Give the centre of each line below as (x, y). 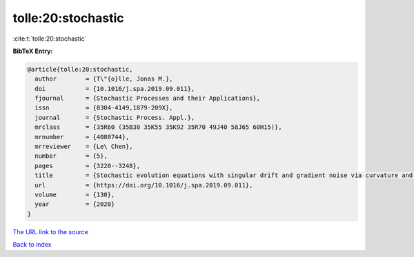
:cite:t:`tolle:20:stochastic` (50, 39)
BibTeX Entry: (33, 51)
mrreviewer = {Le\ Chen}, (84, 147)
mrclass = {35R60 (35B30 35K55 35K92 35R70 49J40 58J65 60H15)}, (158, 127)
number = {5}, (71, 156)
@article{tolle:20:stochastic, (80, 69)
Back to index (32, 245)
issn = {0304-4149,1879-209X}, (104, 108)
